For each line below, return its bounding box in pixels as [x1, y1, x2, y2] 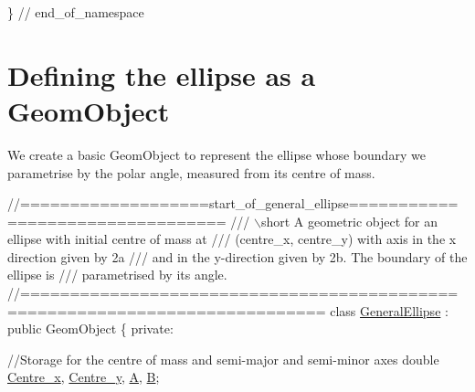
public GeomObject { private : [7, 319, 174, 338]
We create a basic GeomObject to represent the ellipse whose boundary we [7, 144, 426, 164]
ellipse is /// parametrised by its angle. [7, 265, 227, 284]
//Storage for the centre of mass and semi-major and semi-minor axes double [7, 349, 439, 368]
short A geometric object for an [260, 211, 438, 230]
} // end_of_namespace [7, 3, 144, 21]
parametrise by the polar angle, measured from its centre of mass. [7, 163, 375, 182]
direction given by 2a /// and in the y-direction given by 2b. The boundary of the [7, 247, 468, 266]
